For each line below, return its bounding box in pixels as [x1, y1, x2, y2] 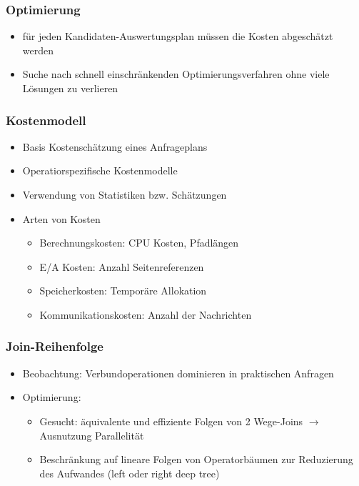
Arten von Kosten [22, 211, 101, 226]
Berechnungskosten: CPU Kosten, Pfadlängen [39, 235, 239, 250]
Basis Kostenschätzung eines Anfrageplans [22, 139, 208, 154]
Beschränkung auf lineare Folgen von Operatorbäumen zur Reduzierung [39, 452, 353, 467]
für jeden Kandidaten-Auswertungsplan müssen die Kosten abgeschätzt [22, 29, 333, 44]
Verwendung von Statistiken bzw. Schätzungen [22, 187, 227, 202]
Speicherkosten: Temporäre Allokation [39, 283, 207, 298]
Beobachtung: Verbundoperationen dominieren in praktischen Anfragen [22, 365, 334, 380]
